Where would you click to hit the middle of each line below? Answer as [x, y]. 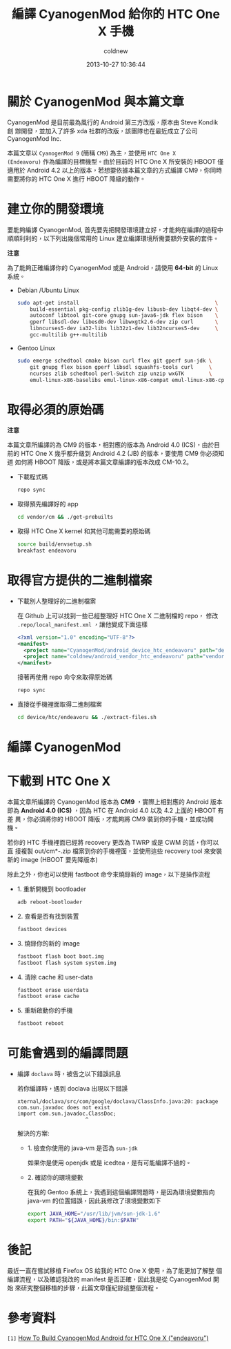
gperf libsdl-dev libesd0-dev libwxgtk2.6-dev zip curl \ [124, 322]
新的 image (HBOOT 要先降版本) [52, 860]
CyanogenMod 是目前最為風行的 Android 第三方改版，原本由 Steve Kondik [113, 122]
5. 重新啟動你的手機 [45, 1011]
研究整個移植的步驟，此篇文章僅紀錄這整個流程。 [90, 1288]
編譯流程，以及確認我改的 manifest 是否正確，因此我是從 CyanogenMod [109, 1279]
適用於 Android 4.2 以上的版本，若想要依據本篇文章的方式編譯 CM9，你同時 [115, 170]
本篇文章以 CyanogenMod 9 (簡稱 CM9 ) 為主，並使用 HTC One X [91, 153]
